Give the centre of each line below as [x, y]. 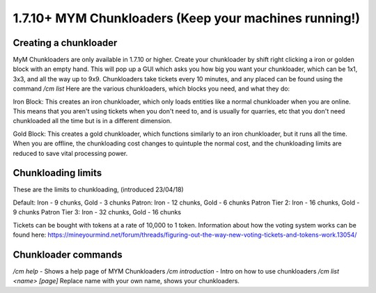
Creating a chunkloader [65, 43]
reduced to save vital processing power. [70, 153]
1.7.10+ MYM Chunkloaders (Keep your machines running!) [187, 18]
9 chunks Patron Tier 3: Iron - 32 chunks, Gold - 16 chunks [97, 212]
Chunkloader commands [68, 254]
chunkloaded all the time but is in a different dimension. [92, 121]
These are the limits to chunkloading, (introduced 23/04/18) [98, 190]
